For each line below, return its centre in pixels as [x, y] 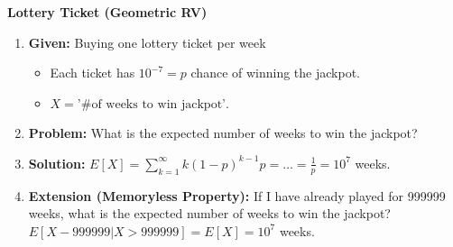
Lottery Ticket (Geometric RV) [107, 12]
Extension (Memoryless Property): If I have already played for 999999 [237, 195]
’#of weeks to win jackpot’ [151, 104]
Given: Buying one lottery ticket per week [147, 42]
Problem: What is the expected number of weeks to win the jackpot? [223, 133]
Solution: [57, 163]
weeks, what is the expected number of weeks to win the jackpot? [209, 213]
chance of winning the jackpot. [275, 73]
